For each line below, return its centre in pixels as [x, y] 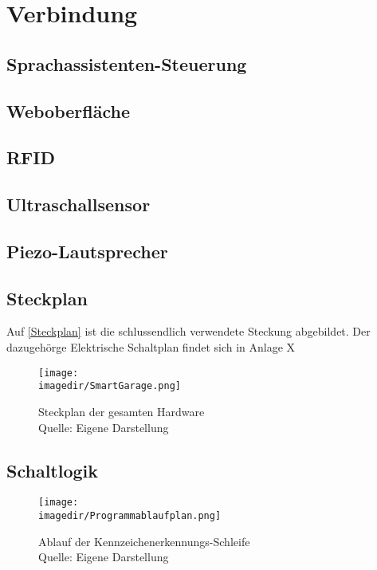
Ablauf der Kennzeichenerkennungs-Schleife [144, 541]
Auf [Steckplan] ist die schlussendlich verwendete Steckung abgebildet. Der [188, 331]
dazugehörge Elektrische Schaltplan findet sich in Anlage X [151, 347]
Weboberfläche [69, 110]
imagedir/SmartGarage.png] [110, 386]
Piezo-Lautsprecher [87, 251]
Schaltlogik [53, 470]
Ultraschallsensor [79, 204]
